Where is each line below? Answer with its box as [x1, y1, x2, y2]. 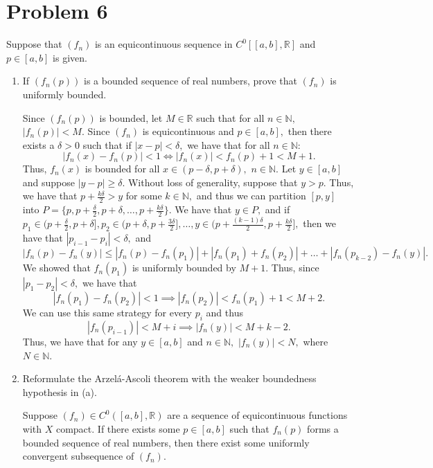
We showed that [22, 260, 91, 275]
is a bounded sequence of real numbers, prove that [83, 73, 297, 88]
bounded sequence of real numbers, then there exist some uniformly [22, 435, 310, 449]
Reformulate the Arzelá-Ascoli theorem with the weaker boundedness [22, 371, 317, 386]
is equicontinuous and [142, 124, 234, 138]
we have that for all [187, 137, 270, 152]
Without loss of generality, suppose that [127, 174, 298, 189]
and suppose [22, 174, 76, 189]
